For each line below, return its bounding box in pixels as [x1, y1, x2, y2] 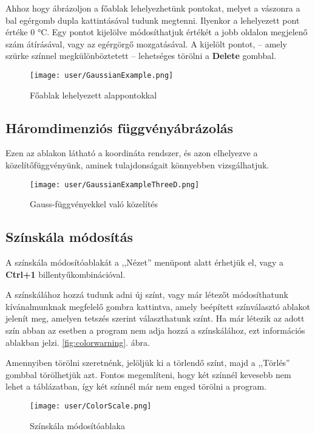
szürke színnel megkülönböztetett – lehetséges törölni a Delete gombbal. [5, 49, 277, 62]
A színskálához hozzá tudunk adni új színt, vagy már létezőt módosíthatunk [5, 288, 288, 301]
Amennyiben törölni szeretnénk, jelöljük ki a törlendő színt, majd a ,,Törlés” [5, 356, 290, 369]
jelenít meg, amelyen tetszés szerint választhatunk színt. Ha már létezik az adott [5, 312, 305, 325]
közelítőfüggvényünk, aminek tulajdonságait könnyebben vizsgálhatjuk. [5, 159, 269, 171]
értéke [5, 26, 28, 38]
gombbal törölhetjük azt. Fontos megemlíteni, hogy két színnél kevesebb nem [5, 368, 291, 381]
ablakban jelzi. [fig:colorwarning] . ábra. [5, 336, 150, 348]
